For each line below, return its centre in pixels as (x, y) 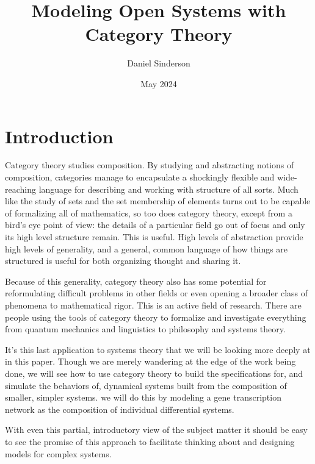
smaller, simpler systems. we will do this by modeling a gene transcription (143, 397)
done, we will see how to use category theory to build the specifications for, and (154, 373)
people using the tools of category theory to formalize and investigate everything (156, 317)
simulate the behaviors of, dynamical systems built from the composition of (146, 385)
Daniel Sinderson (159, 63)
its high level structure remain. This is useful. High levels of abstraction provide (154, 237)
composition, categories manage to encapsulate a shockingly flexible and (140, 177)
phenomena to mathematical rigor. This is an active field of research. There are (153, 305)
